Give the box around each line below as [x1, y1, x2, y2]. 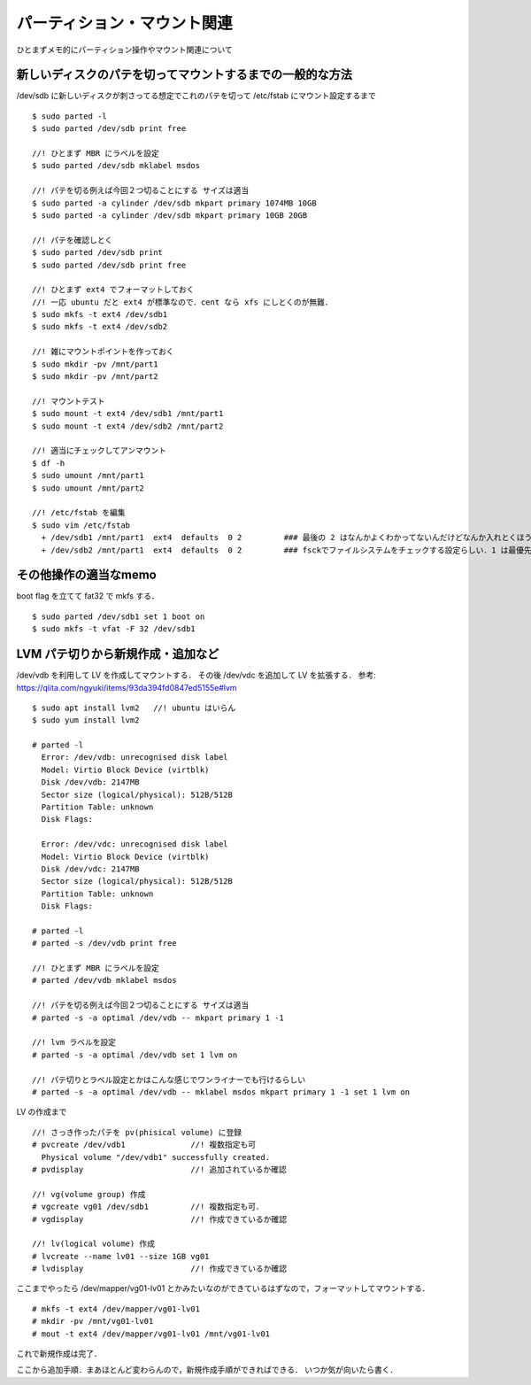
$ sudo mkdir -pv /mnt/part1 [32, 359, 158, 369]
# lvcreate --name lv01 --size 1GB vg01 [32, 1251, 210, 1261]
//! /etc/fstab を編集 [32, 507, 126, 518]
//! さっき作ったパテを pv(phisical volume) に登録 [32, 1127, 242, 1137]
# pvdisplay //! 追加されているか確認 [32, 1164, 287, 1174]
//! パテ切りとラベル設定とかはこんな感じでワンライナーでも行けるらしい [32, 1074, 306, 1085]
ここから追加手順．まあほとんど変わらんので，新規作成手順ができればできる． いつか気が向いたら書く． [16, 1365, 398, 1375]
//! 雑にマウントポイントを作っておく [32, 346, 174, 357]
